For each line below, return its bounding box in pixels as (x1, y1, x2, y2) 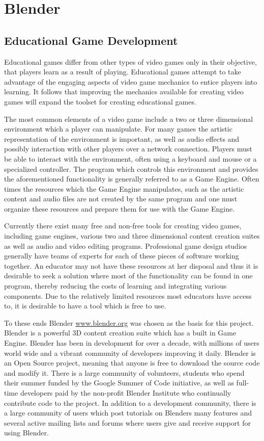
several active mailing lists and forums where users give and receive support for (4, 417, 251, 428)
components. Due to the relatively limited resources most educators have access (4, 290, 252, 301)
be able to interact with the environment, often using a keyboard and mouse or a (4, 153, 257, 164)
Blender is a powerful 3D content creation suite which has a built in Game (4, 327, 237, 338)
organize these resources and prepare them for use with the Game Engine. (4, 203, 235, 214)
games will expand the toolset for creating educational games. (4, 96, 196, 107)
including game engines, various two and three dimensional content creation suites (4, 230, 260, 241)
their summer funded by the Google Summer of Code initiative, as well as (4, 377, 234, 388)
